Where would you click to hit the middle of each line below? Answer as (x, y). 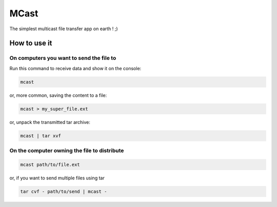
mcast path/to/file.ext (50, 164)
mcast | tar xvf (41, 136)
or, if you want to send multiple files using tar (57, 178)
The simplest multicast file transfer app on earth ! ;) (64, 29)
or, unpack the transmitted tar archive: (50, 122)
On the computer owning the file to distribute (67, 150)
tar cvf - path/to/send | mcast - (64, 191)
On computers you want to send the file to (63, 58)
